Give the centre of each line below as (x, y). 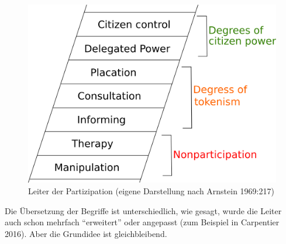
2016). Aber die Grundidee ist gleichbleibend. (86, 233)
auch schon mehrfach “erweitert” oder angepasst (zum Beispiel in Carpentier (142, 222)
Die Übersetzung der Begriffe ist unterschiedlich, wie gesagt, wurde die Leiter (143, 210)
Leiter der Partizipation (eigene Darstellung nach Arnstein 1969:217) (151, 190)
